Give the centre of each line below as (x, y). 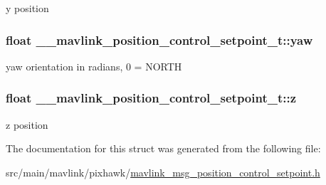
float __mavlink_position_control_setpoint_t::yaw (159, 39)
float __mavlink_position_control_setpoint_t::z (151, 98)
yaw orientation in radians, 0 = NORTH (94, 66)
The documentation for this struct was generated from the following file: (163, 148)
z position (27, 124)
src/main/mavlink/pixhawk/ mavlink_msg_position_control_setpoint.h (163, 172)
